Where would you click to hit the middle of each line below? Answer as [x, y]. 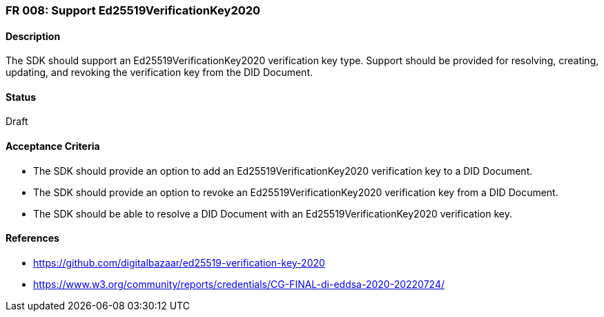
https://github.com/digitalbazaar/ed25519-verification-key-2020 [179, 262]
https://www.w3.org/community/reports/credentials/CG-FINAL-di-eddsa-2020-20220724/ [239, 284]
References [32, 238]
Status [21, 97]
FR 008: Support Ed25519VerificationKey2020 [133, 10]
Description [33, 36]
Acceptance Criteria [53, 146]
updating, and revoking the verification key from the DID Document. [159, 73]
